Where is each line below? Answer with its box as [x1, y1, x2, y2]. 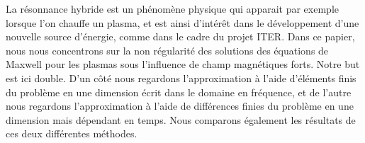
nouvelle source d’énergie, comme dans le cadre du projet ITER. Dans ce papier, [6, 29, 355, 44]
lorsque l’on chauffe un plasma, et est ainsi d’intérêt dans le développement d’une [6, 15, 359, 30]
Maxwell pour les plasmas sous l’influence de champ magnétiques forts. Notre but [6, 57, 360, 71]
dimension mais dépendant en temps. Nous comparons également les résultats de [6, 112, 356, 127]
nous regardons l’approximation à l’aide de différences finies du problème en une [6, 98, 354, 113]
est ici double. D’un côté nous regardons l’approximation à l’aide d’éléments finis [6, 70, 356, 85]
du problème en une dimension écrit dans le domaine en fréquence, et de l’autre [6, 84, 352, 99]
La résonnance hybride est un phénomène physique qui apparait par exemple [6, 1, 339, 16]
